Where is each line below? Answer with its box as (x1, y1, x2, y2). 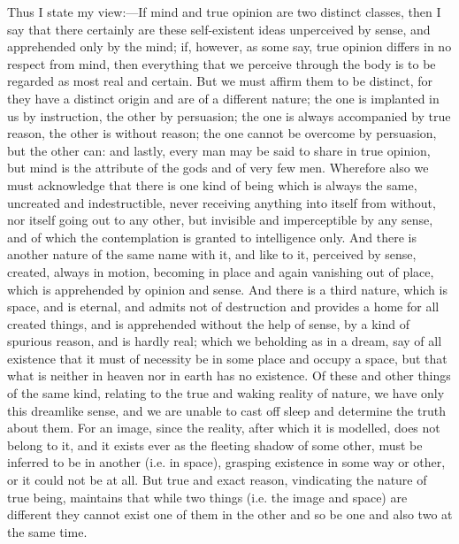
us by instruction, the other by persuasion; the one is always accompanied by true (7, 106, 451, 125)
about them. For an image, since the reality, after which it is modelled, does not (7, 418, 440, 437)
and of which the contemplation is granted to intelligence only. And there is (7, 227, 417, 246)
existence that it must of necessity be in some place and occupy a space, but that (7, 349, 448, 367)
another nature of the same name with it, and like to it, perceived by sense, (7, 245, 417, 264)
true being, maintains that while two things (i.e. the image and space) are (7, 487, 408, 506)
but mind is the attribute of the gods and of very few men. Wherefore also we (7, 158, 429, 177)
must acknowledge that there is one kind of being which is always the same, (7, 175, 417, 194)
